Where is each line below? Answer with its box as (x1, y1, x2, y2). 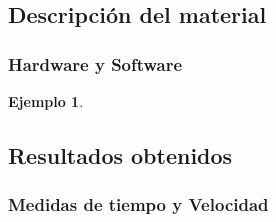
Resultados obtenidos (8, 139, 233, 170)
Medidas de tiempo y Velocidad (8, 192, 269, 217)
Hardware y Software (8, 51, 183, 76)
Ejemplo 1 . (8, 91, 84, 111)
